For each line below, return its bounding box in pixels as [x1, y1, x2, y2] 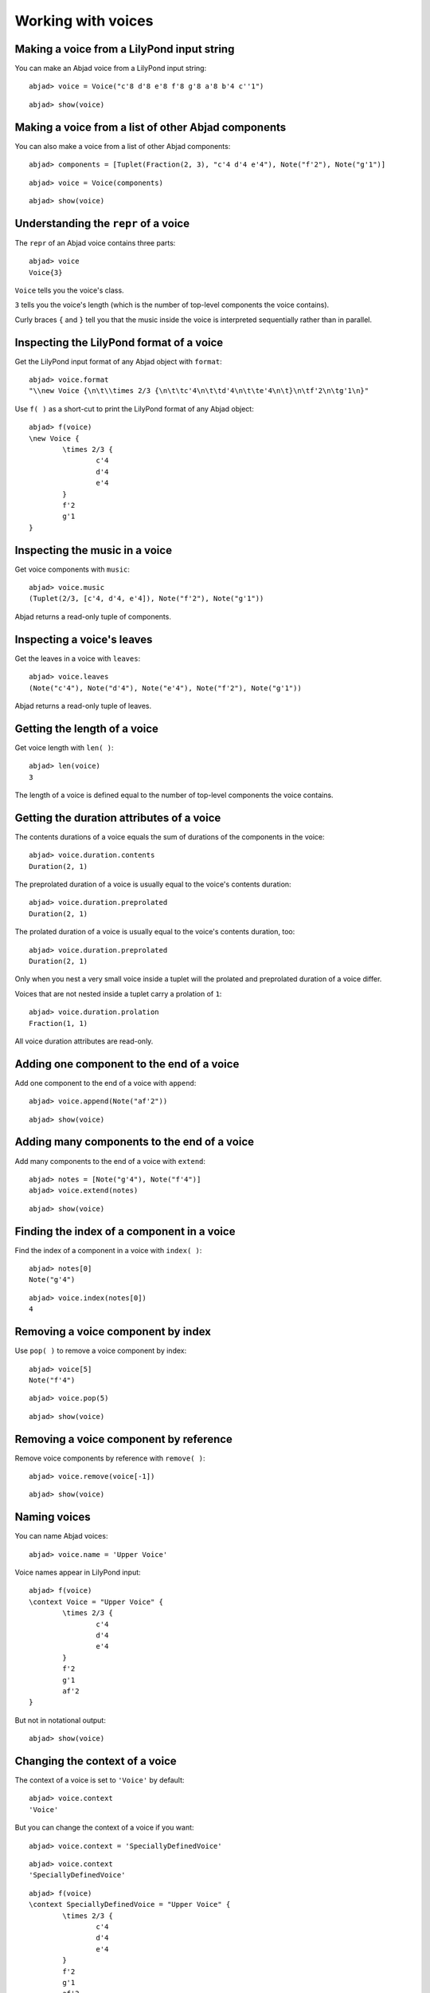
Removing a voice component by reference [14, 1432, 233, 1446]
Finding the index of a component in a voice [14, 1224, 236, 1238]
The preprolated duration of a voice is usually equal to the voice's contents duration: [14, 879, 291, 889]
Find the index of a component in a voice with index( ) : [14, 1245, 202, 1255]
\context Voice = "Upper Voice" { [29, 1597, 163, 1606]
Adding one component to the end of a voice [14, 1057, 240, 1071]
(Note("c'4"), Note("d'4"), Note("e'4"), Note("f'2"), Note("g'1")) [29, 683, 302, 693]
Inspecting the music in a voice [14, 543, 173, 557]
